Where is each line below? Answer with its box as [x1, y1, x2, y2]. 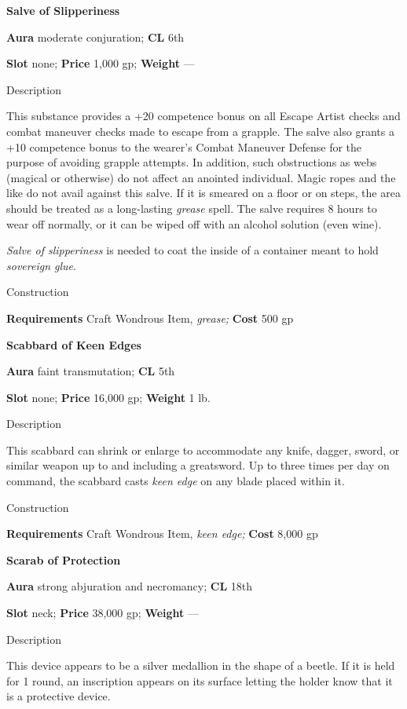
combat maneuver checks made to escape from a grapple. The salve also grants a [6, 122, 394, 139]
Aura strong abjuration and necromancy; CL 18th [6, 578, 252, 594]
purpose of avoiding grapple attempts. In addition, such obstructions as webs [6, 154, 377, 170]
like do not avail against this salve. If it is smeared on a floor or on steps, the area [6, 185, 401, 201]
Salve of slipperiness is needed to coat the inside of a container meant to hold [6, 242, 379, 258]
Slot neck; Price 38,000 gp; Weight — [6, 605, 199, 621]
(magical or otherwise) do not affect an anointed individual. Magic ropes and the [6, 169, 396, 185]
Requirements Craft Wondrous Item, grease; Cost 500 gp [6, 309, 294, 326]
